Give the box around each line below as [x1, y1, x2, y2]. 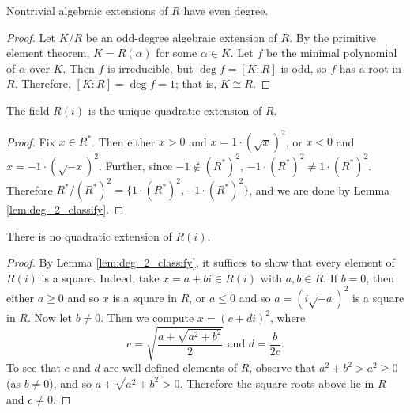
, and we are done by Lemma [249, 181, 390, 198]
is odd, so [280, 59, 327, 76]
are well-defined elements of [103, 359, 237, 376]
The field [6, 101, 50, 118]
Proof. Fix [6, 133, 55, 150]
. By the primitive [289, 28, 377, 45]
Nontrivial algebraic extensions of [6, 2, 168, 18]
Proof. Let [6, 28, 55, 45]
